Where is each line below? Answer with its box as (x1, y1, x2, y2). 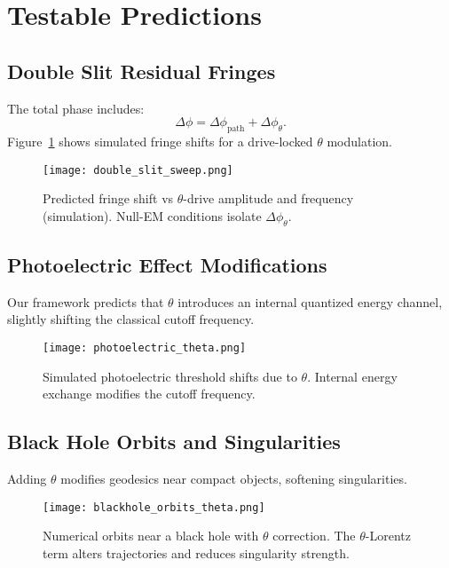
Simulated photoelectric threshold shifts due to (43, 367, 297, 385)
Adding (7, 469, 47, 488)
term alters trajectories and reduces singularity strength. (43, 543, 350, 562)
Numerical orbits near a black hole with (43, 526, 259, 545)
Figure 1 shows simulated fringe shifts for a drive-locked (7, 131, 313, 150)
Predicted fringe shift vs (43, 189, 174, 208)
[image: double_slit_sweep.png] (43, 163, 233, 177)
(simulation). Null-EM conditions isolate (43, 206, 262, 225)
